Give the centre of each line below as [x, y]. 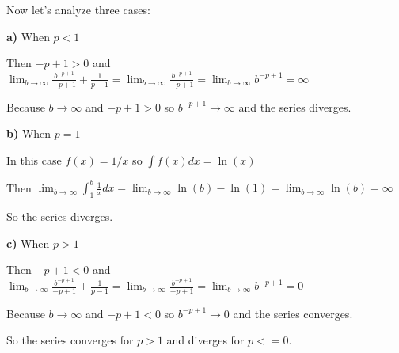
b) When [29, 133]
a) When [28, 36]
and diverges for [205, 340]
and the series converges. [293, 313]
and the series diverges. [295, 106]
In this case [34, 159]
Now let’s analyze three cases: [78, 9]
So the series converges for [70, 340]
